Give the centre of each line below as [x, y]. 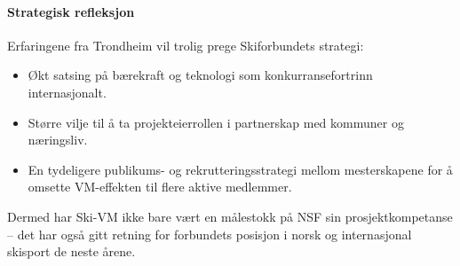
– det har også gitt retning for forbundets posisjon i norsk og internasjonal [210, 234]
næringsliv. [58, 140]
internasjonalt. [67, 92]
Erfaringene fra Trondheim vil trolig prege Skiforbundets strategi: [186, 45]
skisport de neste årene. [71, 251]
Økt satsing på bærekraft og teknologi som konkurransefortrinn [200, 75]
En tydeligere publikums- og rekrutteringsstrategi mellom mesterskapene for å [240, 169]
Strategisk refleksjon [71, 11]
